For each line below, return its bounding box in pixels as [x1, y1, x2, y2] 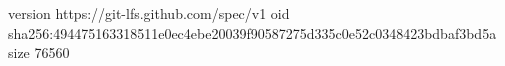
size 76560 [8, 42, 70, 63]
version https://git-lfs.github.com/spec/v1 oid [8, 3, 290, 23]
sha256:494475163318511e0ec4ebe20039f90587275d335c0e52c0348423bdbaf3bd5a [8, 22, 497, 43]
